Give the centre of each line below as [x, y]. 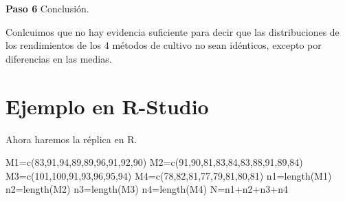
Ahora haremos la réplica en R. [71, 139]
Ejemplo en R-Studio [107, 106]
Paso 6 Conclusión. [47, 8]
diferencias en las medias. [59, 58]
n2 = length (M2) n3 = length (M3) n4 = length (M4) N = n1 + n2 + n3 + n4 [147, 189]
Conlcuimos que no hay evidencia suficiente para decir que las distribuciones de [172, 31]
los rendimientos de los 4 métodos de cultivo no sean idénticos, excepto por [164, 45]
